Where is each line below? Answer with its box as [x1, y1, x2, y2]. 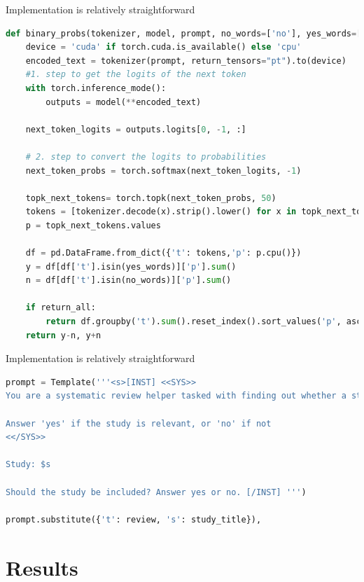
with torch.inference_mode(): [25, 83, 167, 93]
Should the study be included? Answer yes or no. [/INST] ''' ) [6, 487, 307, 497]
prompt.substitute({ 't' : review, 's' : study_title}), [6, 514, 262, 525]
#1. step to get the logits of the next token [25, 69, 246, 80]
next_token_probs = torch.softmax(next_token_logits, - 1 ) [25, 165, 302, 176]
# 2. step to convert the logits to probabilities [25, 151, 267, 162]
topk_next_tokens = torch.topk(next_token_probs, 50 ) [25, 193, 276, 203]
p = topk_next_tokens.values [25, 220, 161, 230]
